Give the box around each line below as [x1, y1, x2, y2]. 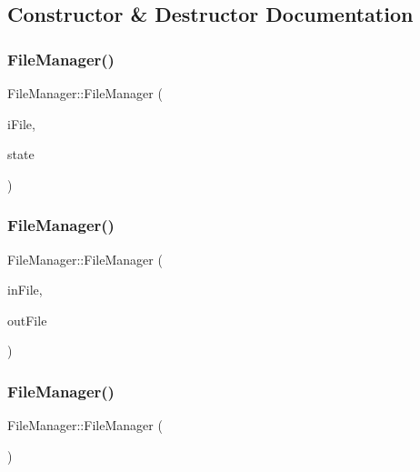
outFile [7, 310, 47, 329]
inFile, [7, 280, 43, 299]
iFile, [7, 114, 35, 133]
